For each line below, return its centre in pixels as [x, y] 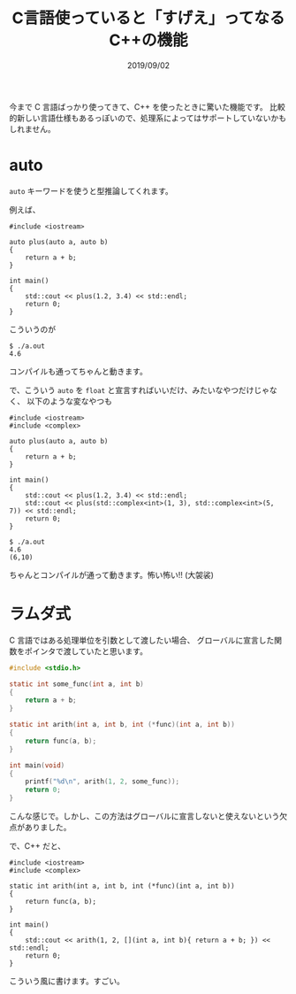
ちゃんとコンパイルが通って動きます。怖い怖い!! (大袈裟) [112, 574]
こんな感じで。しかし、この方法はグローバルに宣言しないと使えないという [144, 816]
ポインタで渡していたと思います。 [86, 651]
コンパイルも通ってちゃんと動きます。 [78, 371]
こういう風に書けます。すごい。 [67, 981]
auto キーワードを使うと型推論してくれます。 [91, 190]
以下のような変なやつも [69, 401]
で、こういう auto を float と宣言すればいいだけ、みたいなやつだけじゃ [139, 389]
